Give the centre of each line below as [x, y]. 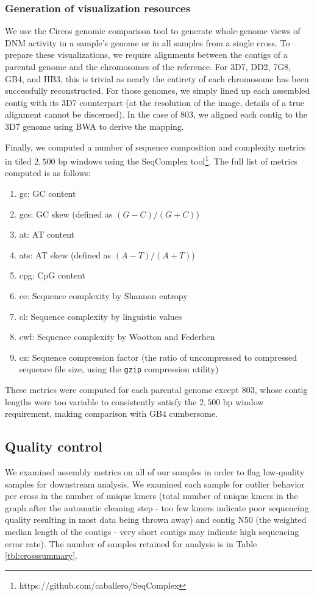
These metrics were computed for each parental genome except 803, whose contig [156, 389]
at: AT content [47, 234]
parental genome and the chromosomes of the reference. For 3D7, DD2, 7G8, [148, 66]
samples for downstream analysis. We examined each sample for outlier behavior [155, 484]
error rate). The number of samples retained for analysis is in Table [131, 543]
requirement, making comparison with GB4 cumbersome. [112, 413]
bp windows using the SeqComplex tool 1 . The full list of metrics [178, 160]
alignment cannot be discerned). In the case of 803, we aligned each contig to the [156, 114]
